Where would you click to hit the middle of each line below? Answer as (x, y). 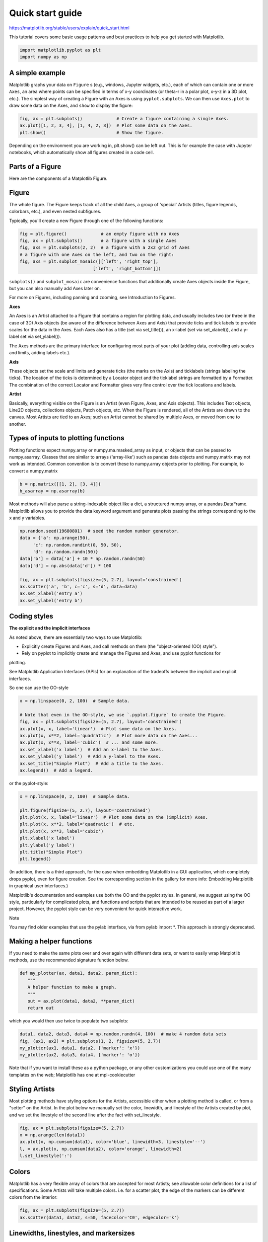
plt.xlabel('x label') (47, 838)
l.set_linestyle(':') (46, 1156)
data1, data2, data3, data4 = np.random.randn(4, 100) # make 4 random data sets (123, 1034)
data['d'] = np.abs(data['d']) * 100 (66, 566)
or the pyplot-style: (29, 783)
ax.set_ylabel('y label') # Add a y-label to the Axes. (90, 757)
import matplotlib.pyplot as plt (60, 50)
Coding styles (31, 616)
